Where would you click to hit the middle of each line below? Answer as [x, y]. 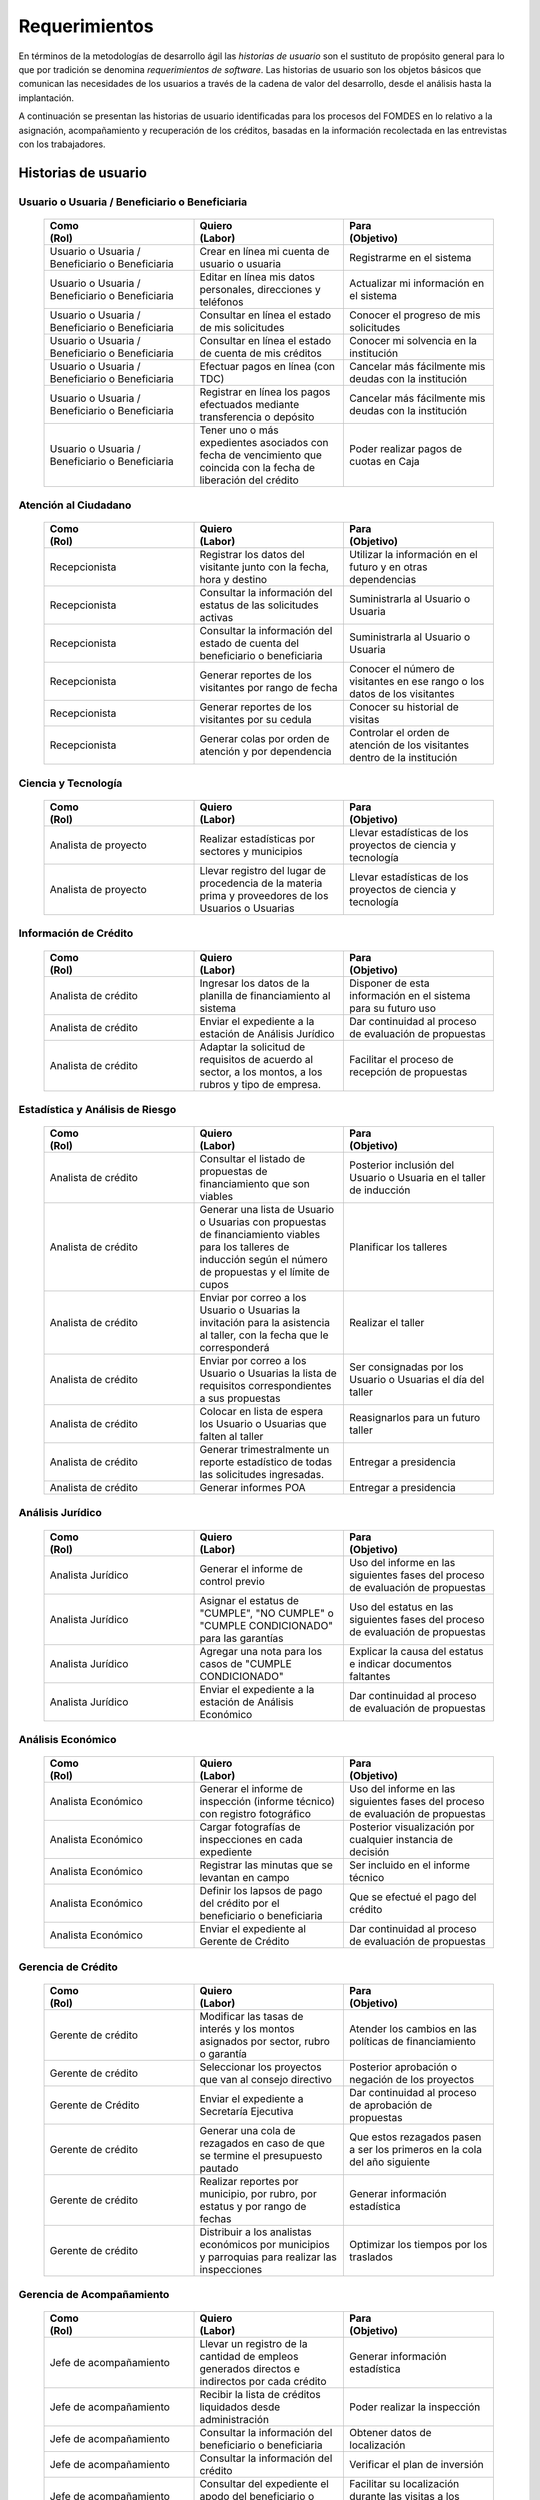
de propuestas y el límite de [264, 1272]
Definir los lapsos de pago [261, 1891]
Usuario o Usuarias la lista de [268, 1373]
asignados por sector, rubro [264, 2041]
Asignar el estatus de [249, 1600]
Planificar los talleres [398, 1247]
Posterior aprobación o [403, 2067]
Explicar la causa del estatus [416, 1651]
